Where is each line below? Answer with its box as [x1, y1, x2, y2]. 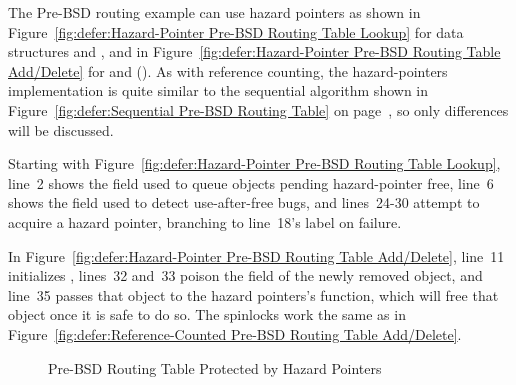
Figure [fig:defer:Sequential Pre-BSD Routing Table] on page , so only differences [8, 99, 509, 120]
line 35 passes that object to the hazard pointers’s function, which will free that [8, 284, 499, 305]
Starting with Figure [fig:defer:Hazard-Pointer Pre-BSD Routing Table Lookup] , [8, 153, 501, 174]
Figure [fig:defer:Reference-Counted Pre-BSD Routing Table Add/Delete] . [8, 323, 462, 344]
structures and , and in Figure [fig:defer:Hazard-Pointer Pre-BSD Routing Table [8, 41, 501, 62]
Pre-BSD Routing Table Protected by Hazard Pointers [48, 357, 382, 378]
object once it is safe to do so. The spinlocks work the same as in [8, 304, 406, 325]
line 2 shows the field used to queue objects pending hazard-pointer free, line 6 [8, 172, 494, 193]
